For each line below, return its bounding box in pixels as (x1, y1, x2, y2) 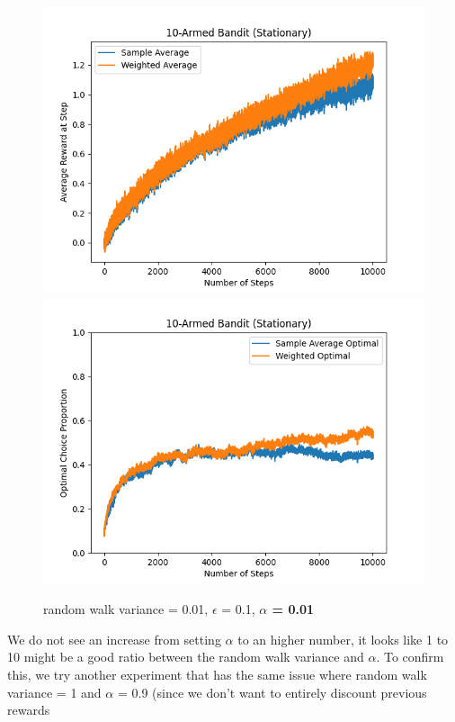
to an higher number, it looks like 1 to (237, 629, 449, 648)
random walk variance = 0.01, (43, 600, 209, 618)
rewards (7, 700, 50, 719)
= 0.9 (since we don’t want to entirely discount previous (117, 682, 427, 701)
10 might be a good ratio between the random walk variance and (7, 647, 364, 666)
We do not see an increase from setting (7, 629, 221, 648)
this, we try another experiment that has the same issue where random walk (7, 664, 427, 683)
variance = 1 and (7, 682, 102, 701)
